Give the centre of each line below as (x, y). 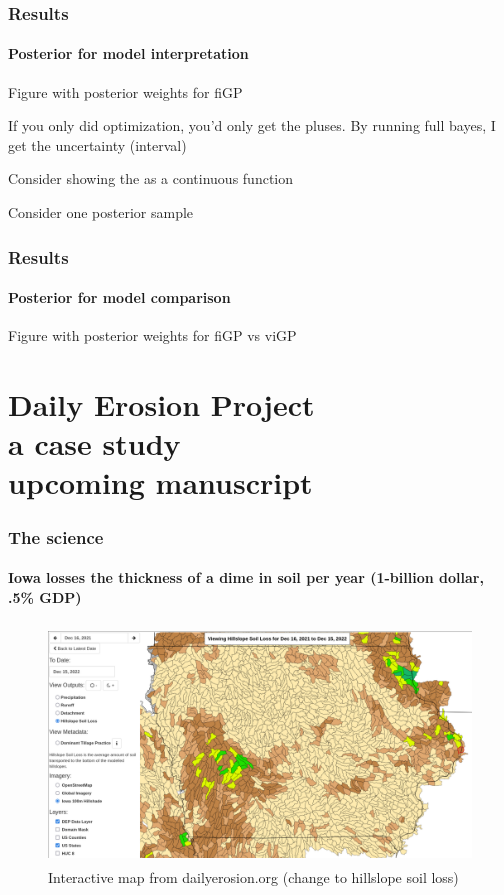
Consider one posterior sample (101, 212)
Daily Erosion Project (161, 404)
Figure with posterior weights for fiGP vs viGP (152, 335)
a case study (94, 443)
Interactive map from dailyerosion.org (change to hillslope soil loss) (253, 877)
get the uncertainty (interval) (97, 144)
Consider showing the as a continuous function (151, 178)
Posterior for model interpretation (128, 53)
